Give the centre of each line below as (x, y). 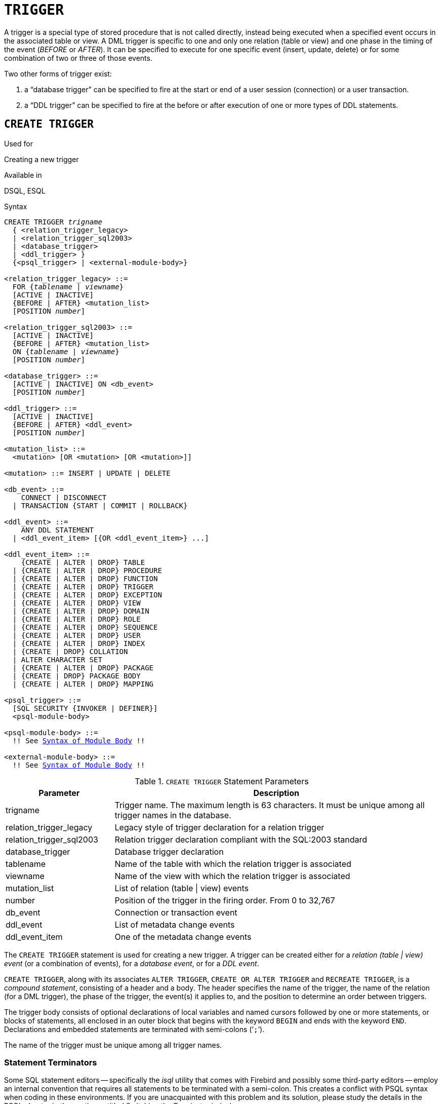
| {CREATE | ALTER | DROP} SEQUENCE (85, 627)
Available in (23, 175)
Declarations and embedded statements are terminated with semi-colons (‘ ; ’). (134, 1029)
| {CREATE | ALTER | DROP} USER (76, 635)
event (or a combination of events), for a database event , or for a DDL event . (132, 963)
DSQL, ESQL (25, 191)
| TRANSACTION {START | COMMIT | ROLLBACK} (100, 505)
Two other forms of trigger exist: (58, 73)
